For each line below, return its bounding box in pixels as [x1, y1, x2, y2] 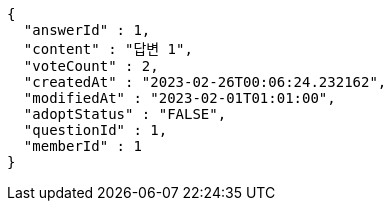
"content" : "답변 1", [23, 41, 193, 57]
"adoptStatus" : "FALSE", [23, 106, 227, 122]
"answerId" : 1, [23, 22, 151, 38]
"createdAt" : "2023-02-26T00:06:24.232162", [23, 74, 387, 90]
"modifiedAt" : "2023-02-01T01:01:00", [23, 90, 336, 106]
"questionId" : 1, [23, 122, 168, 138]
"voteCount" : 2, [23, 58, 159, 74]
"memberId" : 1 [23, 138, 142, 154]
